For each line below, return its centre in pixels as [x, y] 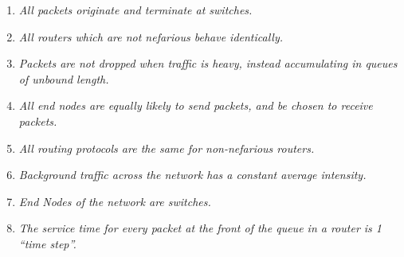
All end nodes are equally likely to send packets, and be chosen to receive [196, 105]
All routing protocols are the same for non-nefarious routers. [167, 148]
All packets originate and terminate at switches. [135, 10]
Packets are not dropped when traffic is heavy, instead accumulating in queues [208, 63]
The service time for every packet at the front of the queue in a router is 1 [200, 228]
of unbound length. [64, 78]
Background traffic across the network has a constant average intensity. [192, 175]
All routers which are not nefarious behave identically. [151, 36]
